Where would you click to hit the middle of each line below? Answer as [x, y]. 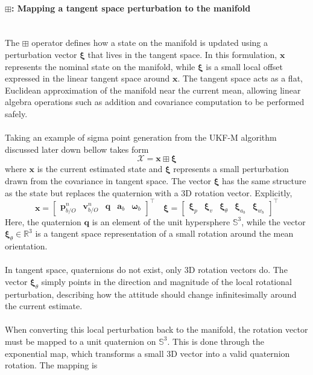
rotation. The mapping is [51, 365]
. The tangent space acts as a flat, [240, 78]
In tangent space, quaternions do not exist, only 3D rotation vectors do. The [146, 270]
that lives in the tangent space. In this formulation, [182, 54]
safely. [16, 113]
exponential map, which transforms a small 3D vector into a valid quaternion [147, 353]
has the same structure [264, 180]
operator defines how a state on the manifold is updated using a [150, 43]
